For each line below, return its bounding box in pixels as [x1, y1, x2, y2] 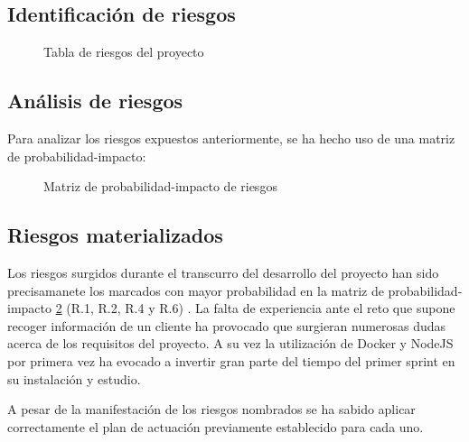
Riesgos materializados [7, 221, 223, 249]
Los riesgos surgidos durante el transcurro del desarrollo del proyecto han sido [7, 262, 439, 281]
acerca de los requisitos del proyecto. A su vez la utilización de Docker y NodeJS [7, 334, 454, 353]
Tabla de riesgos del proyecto [43, 42, 204, 61]
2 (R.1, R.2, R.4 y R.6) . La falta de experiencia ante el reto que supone [55, 299, 455, 318]
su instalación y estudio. [7, 369, 141, 388]
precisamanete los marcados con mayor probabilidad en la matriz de [7, 281, 384, 299]
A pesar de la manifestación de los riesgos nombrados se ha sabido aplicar [7, 400, 416, 419]
